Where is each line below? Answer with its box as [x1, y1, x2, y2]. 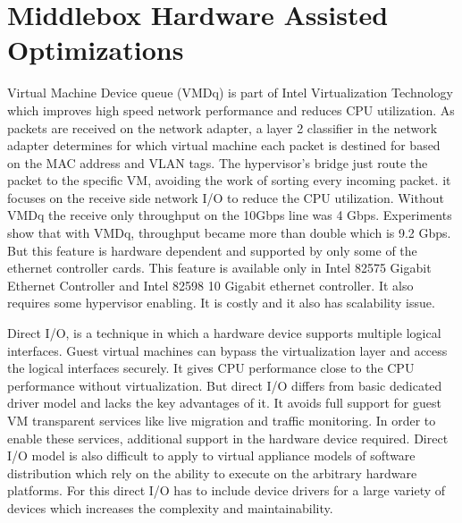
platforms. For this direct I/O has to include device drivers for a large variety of [7, 481, 446, 500]
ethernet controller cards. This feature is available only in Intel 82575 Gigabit [7, 258, 432, 277]
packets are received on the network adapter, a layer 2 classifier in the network [7, 118, 438, 137]
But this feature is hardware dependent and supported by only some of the [7, 240, 417, 259]
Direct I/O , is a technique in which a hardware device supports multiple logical [7, 324, 441, 342]
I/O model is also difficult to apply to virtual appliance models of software [7, 446, 416, 465]
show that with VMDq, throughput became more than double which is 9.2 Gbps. [7, 224, 451, 242]
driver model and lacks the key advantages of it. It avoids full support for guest [7, 393, 441, 412]
